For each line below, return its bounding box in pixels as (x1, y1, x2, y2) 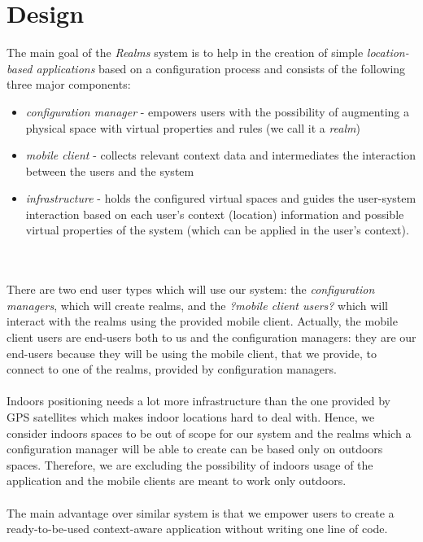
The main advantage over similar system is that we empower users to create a (7, 504, 395, 521)
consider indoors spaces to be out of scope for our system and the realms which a (7, 424, 412, 441)
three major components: (7, 76, 131, 93)
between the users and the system (25, 162, 194, 179)
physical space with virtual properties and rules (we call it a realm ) (25, 119, 360, 136)
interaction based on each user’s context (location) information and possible (25, 205, 404, 222)
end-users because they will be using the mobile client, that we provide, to (7, 344, 377, 361)
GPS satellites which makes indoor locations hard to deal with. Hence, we (7, 409, 375, 425)
